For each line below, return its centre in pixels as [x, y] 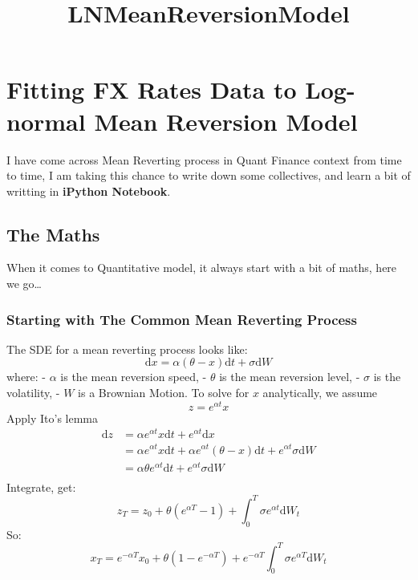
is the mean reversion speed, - [134, 377]
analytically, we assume [320, 393]
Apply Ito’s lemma [53, 418]
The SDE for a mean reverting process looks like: [127, 349]
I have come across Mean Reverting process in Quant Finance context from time [204, 159]
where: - [26, 377]
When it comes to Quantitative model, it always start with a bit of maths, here [202, 268]
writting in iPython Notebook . [89, 191]
